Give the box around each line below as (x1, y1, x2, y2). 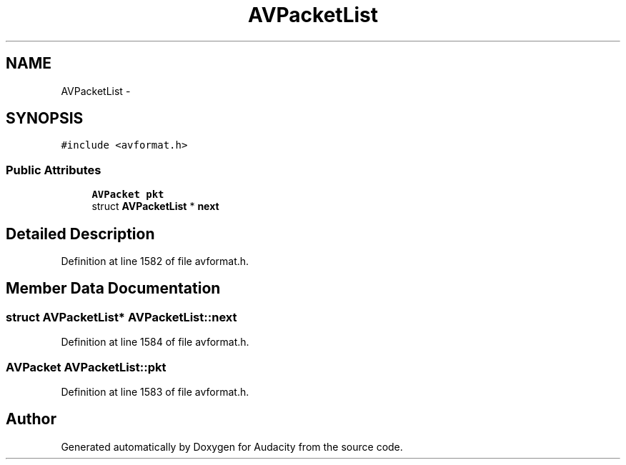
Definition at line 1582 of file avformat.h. (61, 255, 249, 268)
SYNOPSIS (6, 109, 84, 128)
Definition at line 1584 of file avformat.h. (61, 336, 249, 349)
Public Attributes (6, 162, 101, 177)
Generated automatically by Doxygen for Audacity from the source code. (61, 440, 403, 453)
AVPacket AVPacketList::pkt (6, 359, 167, 374)
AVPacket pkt (91, 189, 164, 201)
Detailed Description (6, 224, 155, 243)
